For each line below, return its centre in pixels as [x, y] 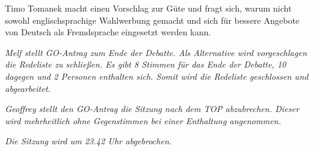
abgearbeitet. [28, 88]
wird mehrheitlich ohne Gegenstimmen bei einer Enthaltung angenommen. [143, 120]
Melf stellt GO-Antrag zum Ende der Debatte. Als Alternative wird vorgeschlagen [156, 52]
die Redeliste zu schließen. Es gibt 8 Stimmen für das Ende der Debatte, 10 [146, 64]
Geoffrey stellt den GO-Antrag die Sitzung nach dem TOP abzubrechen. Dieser [152, 109]
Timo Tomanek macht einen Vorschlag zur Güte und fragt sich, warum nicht [148, 8]
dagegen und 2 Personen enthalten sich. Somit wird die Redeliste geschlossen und [157, 76]
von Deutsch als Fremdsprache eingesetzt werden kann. [108, 32]
